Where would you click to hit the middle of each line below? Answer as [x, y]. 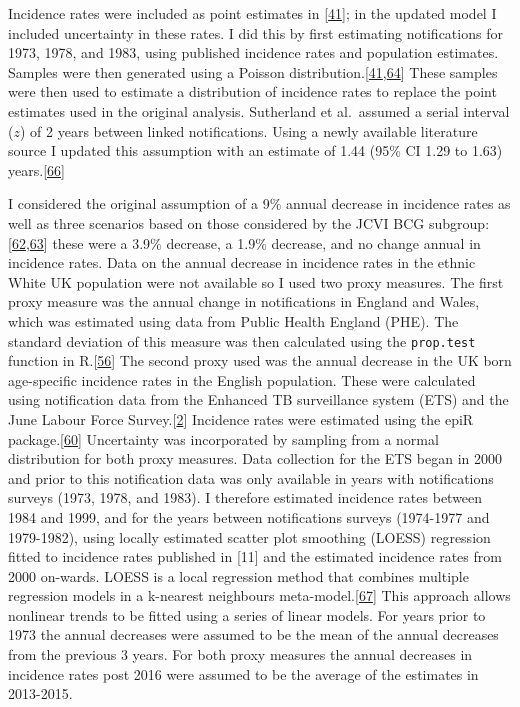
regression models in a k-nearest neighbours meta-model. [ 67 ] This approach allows [259, 595]
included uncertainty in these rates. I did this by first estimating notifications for [255, 32]
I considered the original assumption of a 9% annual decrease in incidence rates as [259, 203]
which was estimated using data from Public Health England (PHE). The [233, 320]
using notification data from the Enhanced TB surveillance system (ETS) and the [258, 399]
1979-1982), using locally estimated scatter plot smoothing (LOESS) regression [249, 536]
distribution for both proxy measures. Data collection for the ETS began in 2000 [255, 458]
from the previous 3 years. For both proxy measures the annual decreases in [240, 654]
